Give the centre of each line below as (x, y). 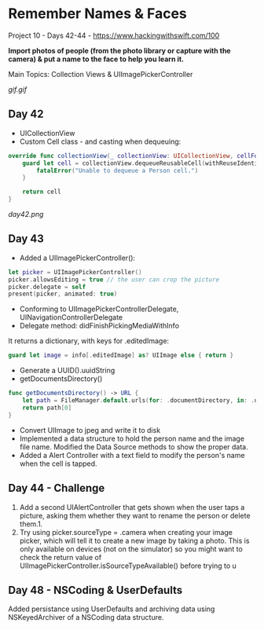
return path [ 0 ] (47, 408)
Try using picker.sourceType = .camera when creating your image (126, 532)
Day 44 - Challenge (57, 488)
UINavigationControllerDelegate (71, 317)
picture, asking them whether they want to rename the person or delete (135, 515)
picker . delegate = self (47, 287)
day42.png (26, 214)
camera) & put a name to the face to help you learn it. (96, 59)
